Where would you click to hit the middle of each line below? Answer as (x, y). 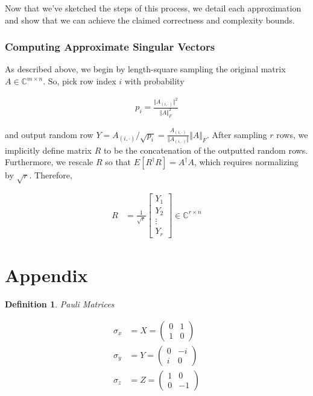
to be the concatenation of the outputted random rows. (206, 150)
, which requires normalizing (246, 162)
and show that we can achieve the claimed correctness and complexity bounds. (150, 20)
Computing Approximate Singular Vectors (110, 47)
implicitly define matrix (48, 150)
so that (118, 162)
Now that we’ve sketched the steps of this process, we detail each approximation (153, 8)
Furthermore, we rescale (49, 162)
